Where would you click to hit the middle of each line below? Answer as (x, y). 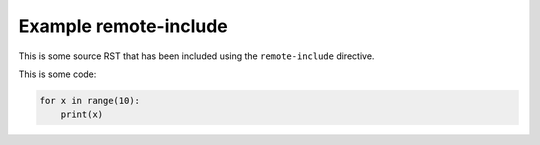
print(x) (82, 114)
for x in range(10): (89, 100)
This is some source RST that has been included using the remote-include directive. (196, 56)
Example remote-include (123, 26)
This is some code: (57, 74)
